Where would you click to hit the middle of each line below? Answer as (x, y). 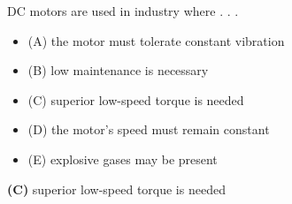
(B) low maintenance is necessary (118, 70)
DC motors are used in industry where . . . (123, 11)
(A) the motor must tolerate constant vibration (156, 40)
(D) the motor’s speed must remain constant (149, 129)
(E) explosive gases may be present (123, 159)
